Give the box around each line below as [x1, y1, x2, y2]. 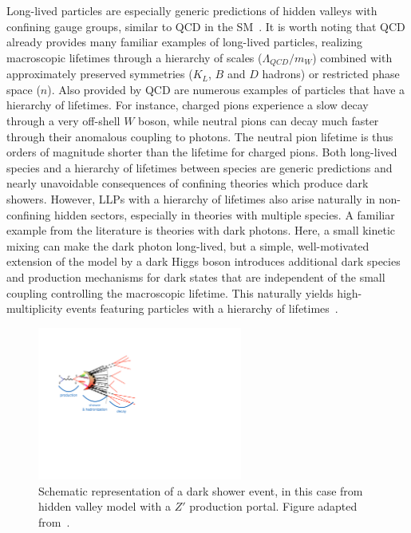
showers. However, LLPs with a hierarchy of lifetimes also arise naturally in [6, 190, 376, 207]
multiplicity [6, 300, 63, 317]
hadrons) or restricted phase [262, 65, 400, 82]
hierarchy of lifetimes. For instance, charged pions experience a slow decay [6, 97, 369, 113]
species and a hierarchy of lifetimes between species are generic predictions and [6, 159, 393, 176]
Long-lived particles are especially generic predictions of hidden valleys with [6, 2, 377, 18]
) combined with [312, 49, 393, 65]
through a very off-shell [6, 113, 121, 129]
